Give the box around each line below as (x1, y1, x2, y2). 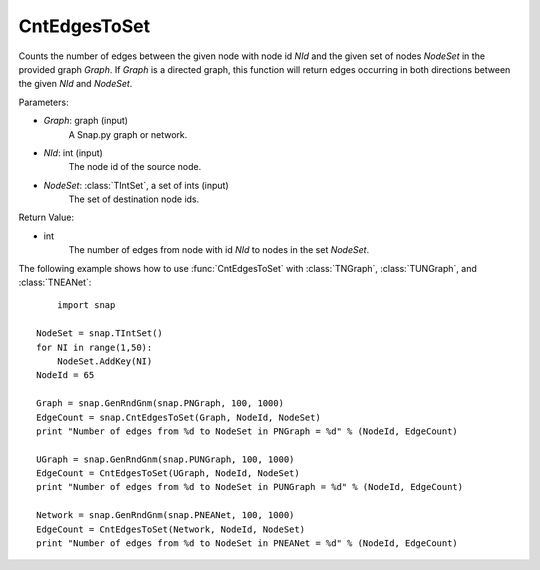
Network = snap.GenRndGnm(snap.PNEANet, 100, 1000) (36, 510, 295, 521)
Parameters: (18, 96, 69, 108)
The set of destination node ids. (68, 193, 200, 205)
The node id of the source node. (68, 161, 202, 173)
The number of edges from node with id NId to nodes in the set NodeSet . (68, 244, 370, 256)
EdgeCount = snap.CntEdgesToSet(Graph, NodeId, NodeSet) (36, 411, 322, 423)
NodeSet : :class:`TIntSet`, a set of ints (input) (43, 179, 229, 191)
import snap (56, 300, 116, 311)
